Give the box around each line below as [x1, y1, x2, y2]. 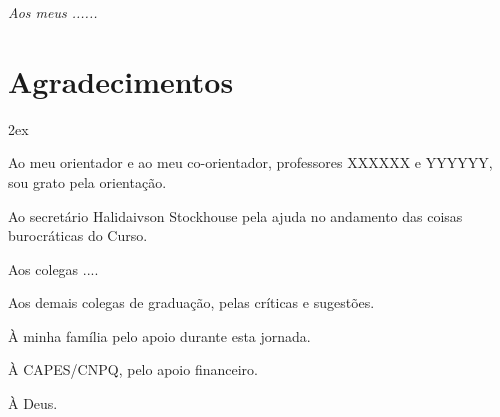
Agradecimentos [8, 60, 234, 101]
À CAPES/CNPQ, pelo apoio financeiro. [8, 359, 258, 380]
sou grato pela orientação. [8, 171, 167, 192]
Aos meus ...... [8, 2, 98, 22]
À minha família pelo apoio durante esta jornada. [8, 325, 311, 346]
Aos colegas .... [8, 258, 99, 279]
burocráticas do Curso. [8, 225, 148, 246]
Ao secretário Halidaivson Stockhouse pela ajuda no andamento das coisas [8, 205, 463, 226]
